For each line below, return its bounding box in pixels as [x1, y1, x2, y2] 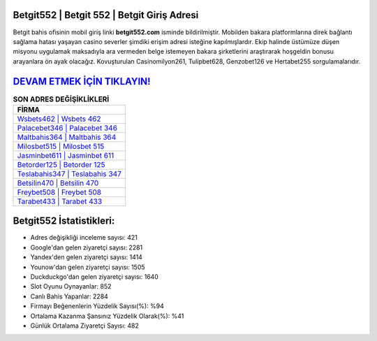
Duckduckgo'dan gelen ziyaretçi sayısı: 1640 [30, 273, 158, 281]
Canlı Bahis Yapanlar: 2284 [30, 292, 108, 300]
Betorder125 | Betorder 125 [17, 159, 105, 169]
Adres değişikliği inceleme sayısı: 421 [30, 233, 138, 242]
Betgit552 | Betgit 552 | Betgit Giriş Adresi [13, 9, 199, 21]
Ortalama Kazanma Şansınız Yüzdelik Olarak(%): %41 [30, 312, 184, 320]
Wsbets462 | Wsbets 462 [17, 114, 101, 124]
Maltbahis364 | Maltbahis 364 [17, 132, 117, 142]
